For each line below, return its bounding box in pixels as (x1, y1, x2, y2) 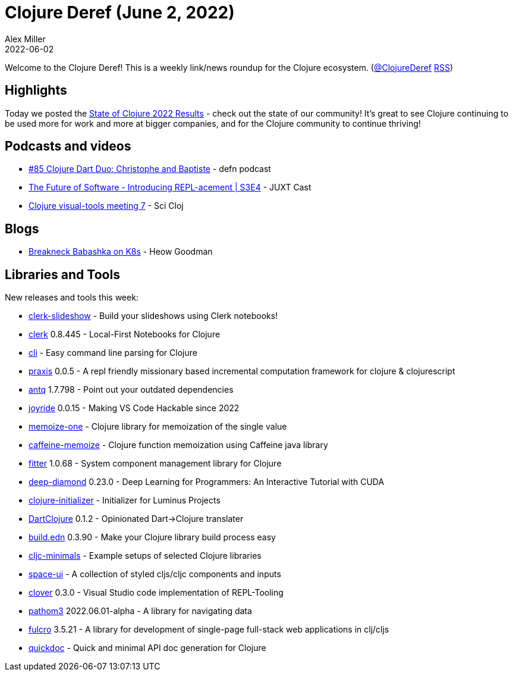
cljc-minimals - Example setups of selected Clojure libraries (29, 550, 262, 561)
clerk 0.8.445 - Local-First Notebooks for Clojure (29, 329, 221, 340)
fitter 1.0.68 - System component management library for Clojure (29, 458, 282, 469)
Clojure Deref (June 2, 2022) (5, 2, 235, 23)
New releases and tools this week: (5, 292, 139, 303)
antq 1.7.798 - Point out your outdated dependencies (29, 384, 234, 395)
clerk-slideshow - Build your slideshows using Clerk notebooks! (29, 311, 278, 321)
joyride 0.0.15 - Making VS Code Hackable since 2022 (29, 403, 240, 414)
